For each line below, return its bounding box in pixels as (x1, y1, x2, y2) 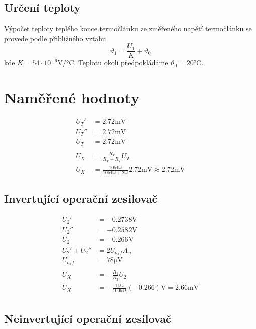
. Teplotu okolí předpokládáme (74, 57, 168, 68)
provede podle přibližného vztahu (4, 33, 106, 43)
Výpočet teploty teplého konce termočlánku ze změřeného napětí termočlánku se (4, 23, 252, 34)
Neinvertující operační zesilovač (4, 311, 171, 326)
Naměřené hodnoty (4, 87, 140, 108)
